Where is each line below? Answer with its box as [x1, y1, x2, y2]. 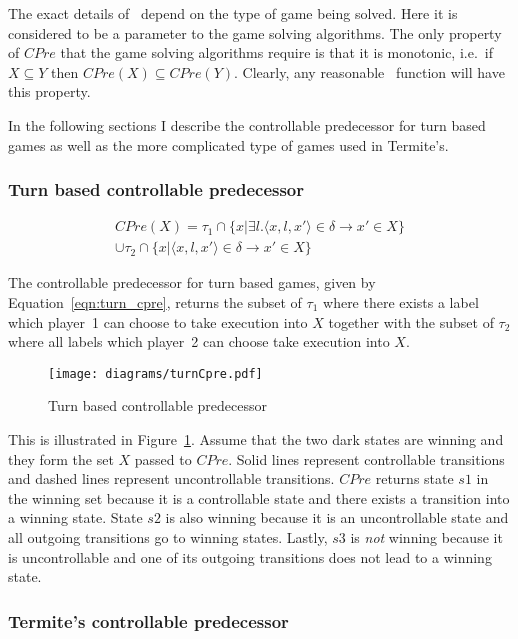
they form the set [8, 448, 114, 469]
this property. [8, 81, 91, 102]
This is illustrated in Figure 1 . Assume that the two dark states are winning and [8, 429, 504, 450]
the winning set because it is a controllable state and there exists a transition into [8, 487, 510, 508]
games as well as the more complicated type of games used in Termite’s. [8, 134, 449, 155]
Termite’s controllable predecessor [8, 608, 289, 633]
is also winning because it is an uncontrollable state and [165, 507, 509, 528]
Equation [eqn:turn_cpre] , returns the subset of [8, 292, 302, 313]
